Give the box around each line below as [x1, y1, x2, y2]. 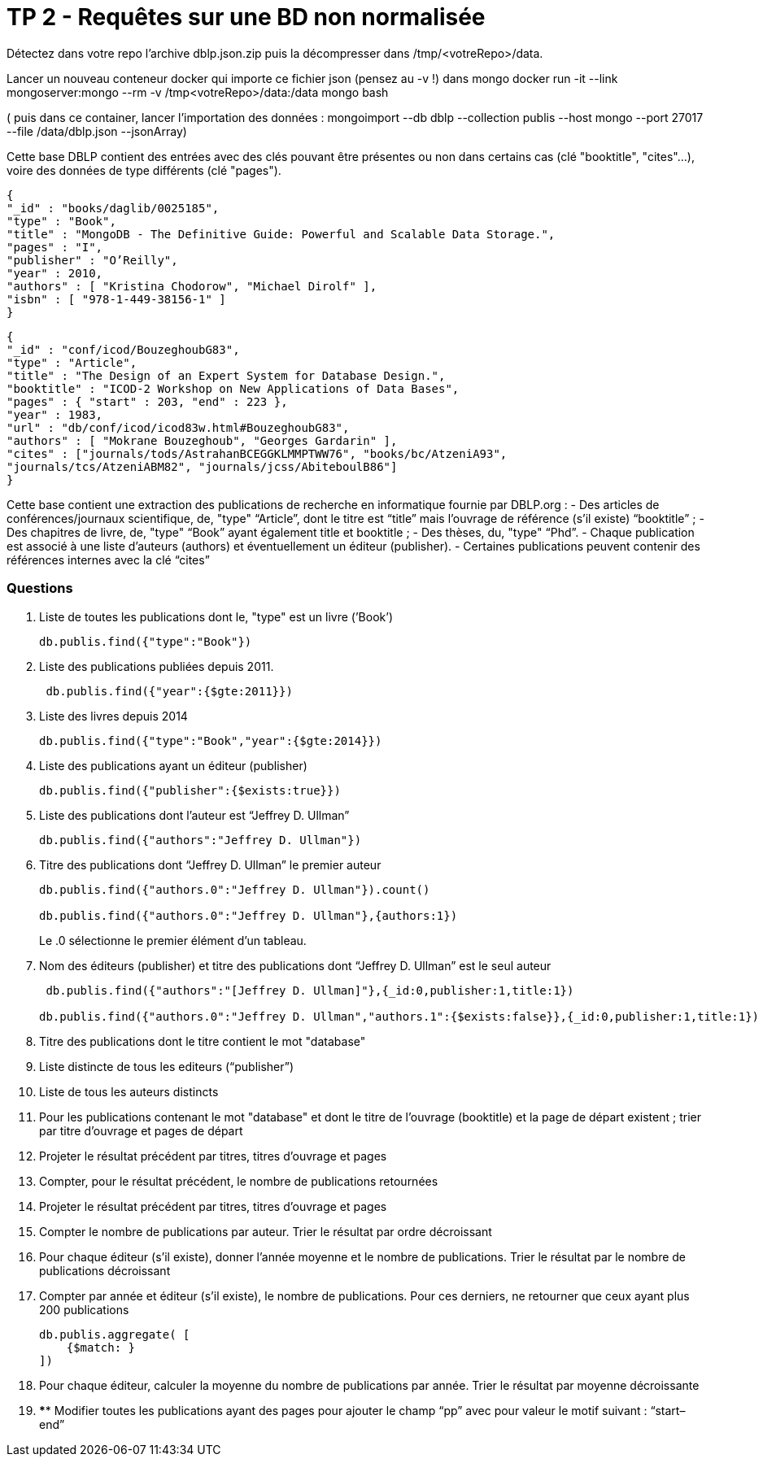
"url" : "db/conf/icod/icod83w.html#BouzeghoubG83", [7, 420, 350, 434]
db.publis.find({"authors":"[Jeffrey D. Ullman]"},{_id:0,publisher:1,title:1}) [46, 983, 574, 997]
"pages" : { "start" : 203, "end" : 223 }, [7, 394, 288, 408]
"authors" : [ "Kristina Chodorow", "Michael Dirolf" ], [7, 279, 377, 293]
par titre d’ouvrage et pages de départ [39, 1123, 243, 1138]
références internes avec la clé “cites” [7, 552, 210, 567]
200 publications [39, 1302, 129, 1317]
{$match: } [66, 1340, 136, 1354]
